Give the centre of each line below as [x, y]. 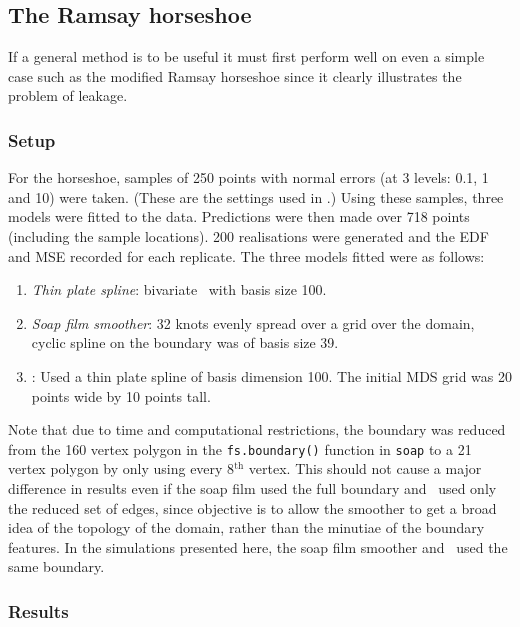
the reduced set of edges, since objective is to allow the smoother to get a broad [252, 507]
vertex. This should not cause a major [365, 468]
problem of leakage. [68, 95]
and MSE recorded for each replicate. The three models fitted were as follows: [246, 255]
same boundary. [56, 566]
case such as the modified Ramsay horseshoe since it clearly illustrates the [235, 75]
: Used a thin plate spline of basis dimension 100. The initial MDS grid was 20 [271, 375]
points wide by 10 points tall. [121, 395]
